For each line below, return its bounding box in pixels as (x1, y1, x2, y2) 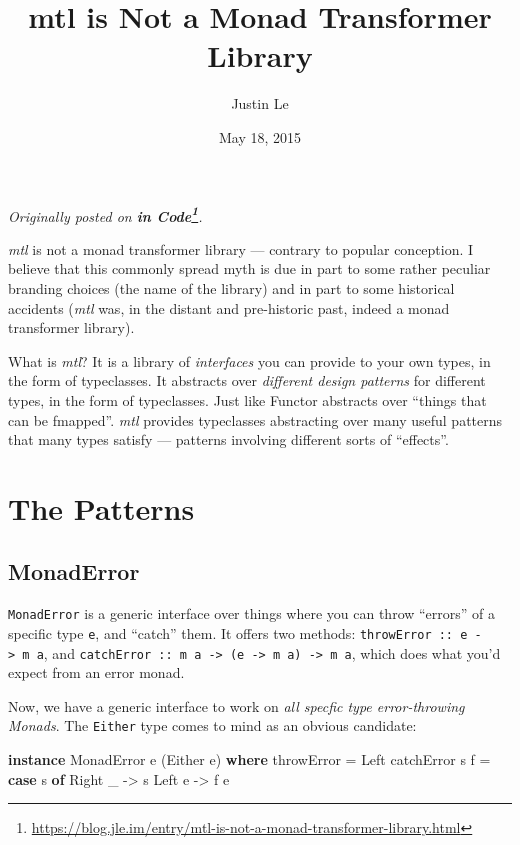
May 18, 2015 (218, 126, 302, 147)
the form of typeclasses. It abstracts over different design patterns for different (8, 370, 486, 391)
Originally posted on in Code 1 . (8, 202, 203, 226)
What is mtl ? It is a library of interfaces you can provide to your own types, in (8, 350, 491, 371)
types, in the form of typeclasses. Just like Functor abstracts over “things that (8, 389, 487, 410)
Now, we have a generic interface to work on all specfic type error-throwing (8, 695, 465, 716)
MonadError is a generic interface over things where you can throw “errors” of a (8, 603, 496, 624)
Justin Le (231, 93, 289, 114)
